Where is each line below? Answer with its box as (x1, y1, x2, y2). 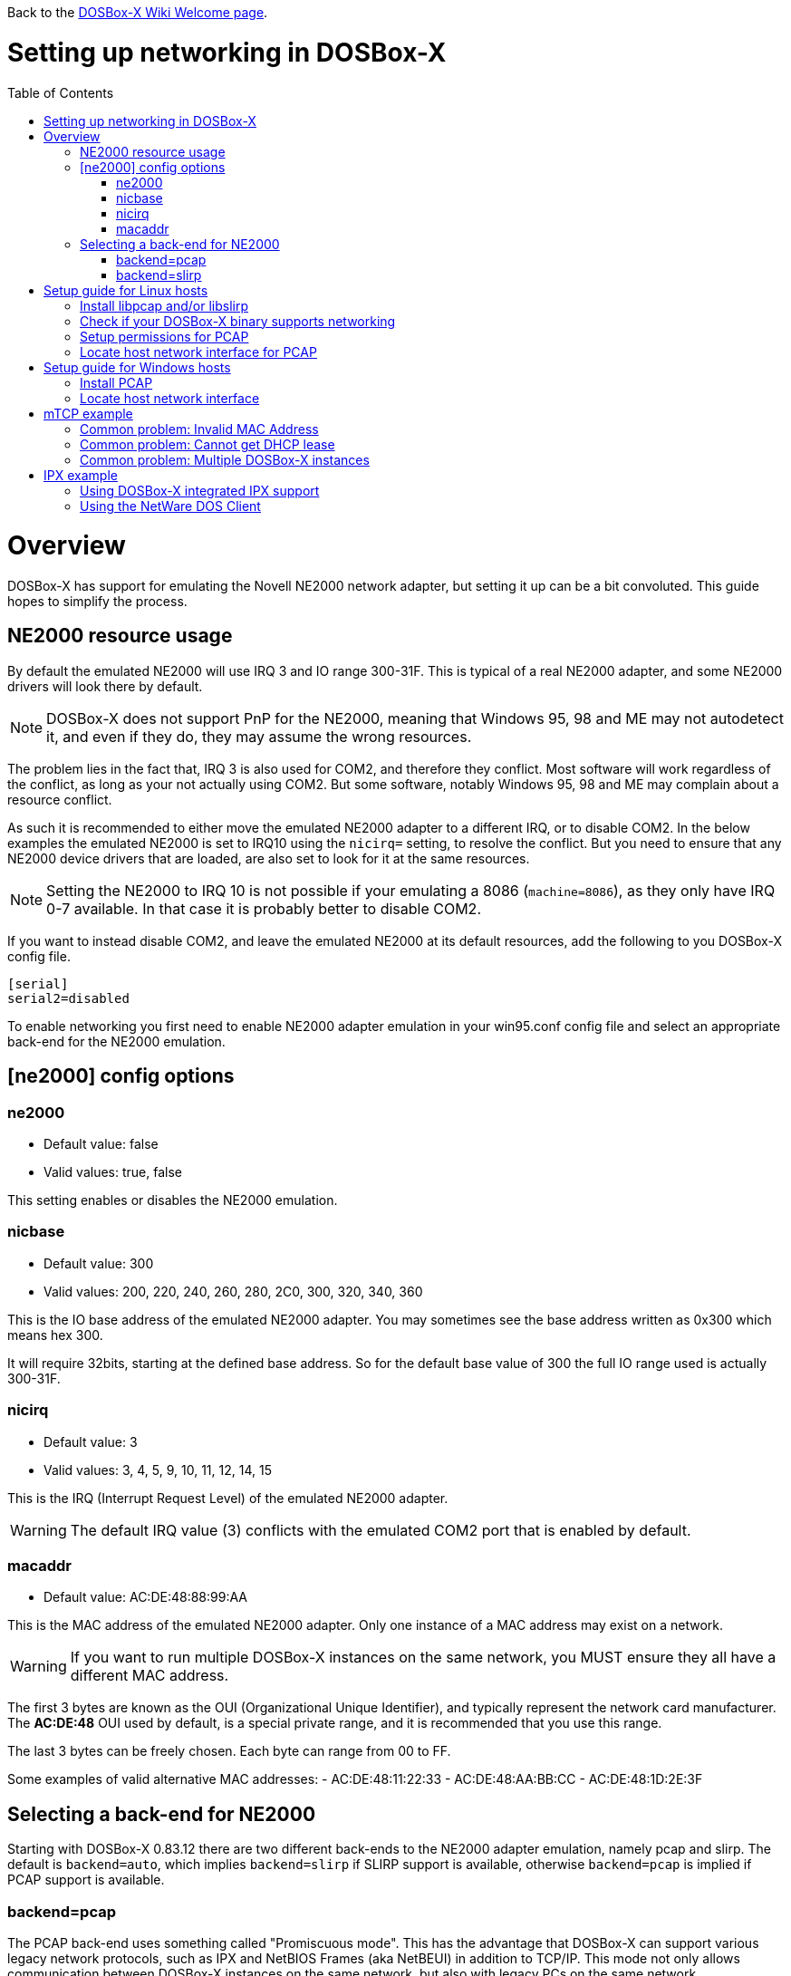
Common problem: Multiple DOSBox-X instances (80, 451, 370, 467)
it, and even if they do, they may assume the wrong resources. (46, 727, 472, 746)
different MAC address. (70, 1666, 229, 1685)
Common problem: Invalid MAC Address (80, 420, 319, 437)
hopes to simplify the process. (7, 593, 188, 609)
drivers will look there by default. (7, 678, 203, 694)
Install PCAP (80, 374, 153, 390)
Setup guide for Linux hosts (43, 282, 208, 298)
